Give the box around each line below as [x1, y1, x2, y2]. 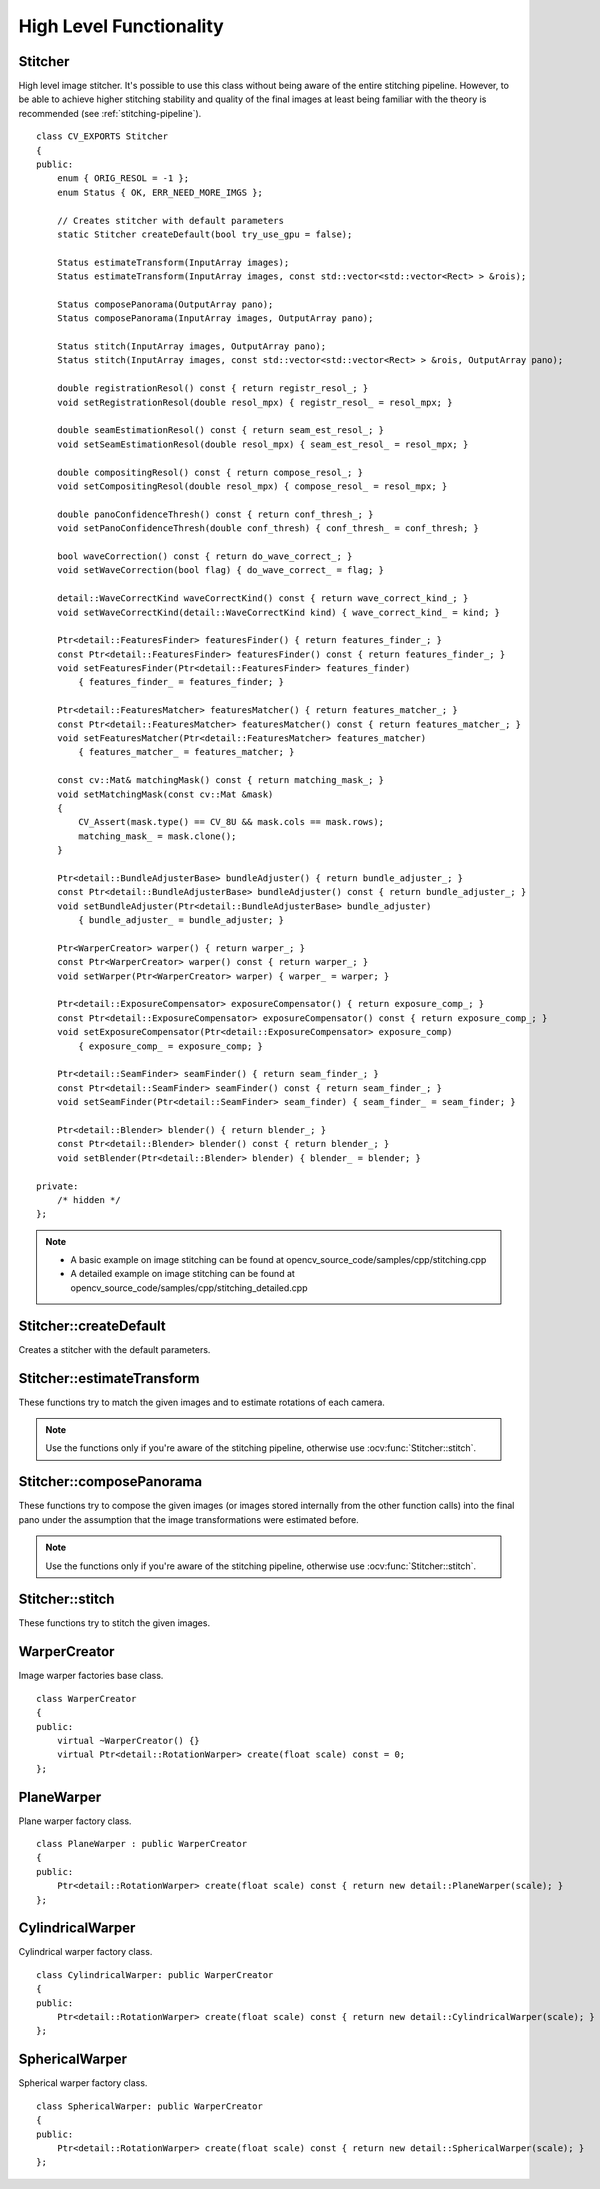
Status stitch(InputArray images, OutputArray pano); [56, 341, 327, 352]
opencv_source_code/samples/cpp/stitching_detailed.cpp [70, 1281, 308, 1294]
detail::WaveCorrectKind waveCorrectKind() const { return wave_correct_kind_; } [56, 593, 469, 604]
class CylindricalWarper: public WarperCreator [36, 1969, 274, 1980]
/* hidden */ [56, 1194, 121, 1205]
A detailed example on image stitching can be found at [70, 1268, 295, 1280]
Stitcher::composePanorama [18, 1473, 203, 1490]
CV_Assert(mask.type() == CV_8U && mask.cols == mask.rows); [78, 816, 385, 828]
